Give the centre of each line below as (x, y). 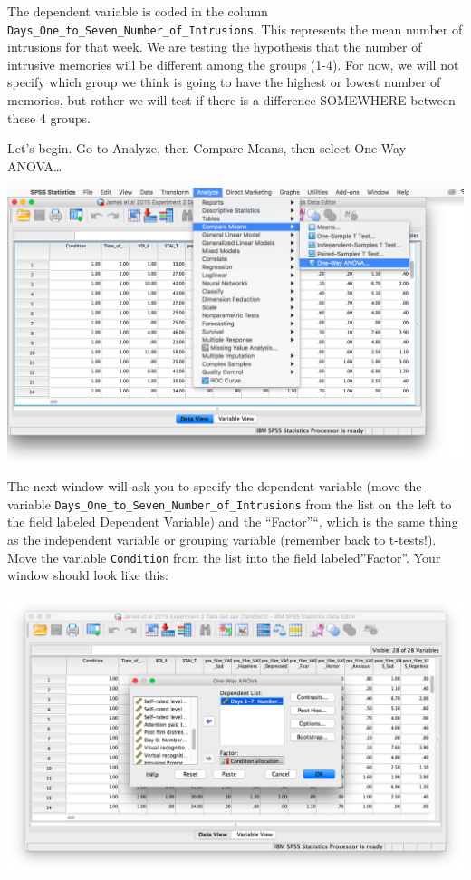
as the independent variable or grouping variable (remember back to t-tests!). (222, 540)
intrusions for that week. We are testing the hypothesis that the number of (215, 47)
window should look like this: (88, 575)
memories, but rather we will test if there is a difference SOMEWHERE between (231, 100)
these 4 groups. (49, 117)
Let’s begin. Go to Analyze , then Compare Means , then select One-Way (207, 148)
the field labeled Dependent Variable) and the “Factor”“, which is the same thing (233, 522)
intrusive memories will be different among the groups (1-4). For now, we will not (233, 64)
